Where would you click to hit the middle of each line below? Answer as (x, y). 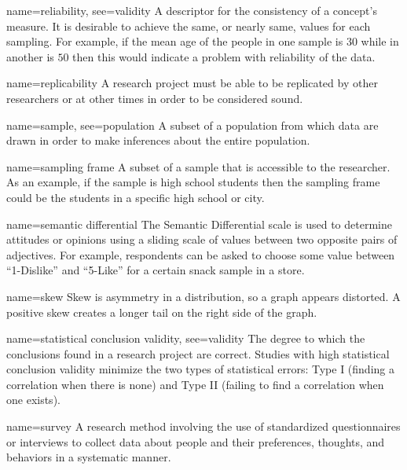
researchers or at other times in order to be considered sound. (155, 98)
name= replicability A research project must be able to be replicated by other (192, 83)
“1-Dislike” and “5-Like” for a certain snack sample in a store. (156, 270)
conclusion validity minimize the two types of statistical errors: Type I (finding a (200, 369)
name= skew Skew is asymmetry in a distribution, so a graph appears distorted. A (203, 296)
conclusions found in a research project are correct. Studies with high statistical (198, 353)
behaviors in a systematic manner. (89, 457)
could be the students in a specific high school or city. (136, 197)
